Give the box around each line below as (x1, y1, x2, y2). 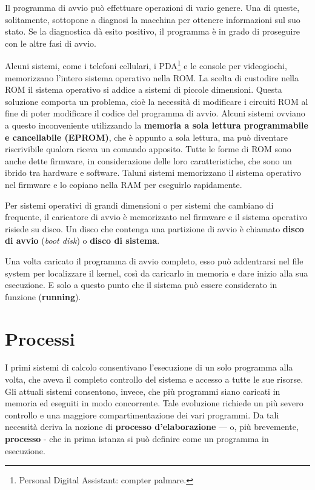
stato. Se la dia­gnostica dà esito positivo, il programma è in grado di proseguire (5, 25, 300, 38)
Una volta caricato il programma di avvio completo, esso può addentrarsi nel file (5, 254, 303, 267)
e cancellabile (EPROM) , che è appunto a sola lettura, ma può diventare (5, 130, 288, 143)
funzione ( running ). (5, 290, 81, 303)
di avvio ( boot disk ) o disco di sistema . (5, 234, 160, 247)
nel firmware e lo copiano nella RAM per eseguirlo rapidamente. (5, 178, 242, 190)
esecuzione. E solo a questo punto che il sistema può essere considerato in (5, 278, 277, 291)
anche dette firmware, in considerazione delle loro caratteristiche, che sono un (5, 154, 292, 167)
